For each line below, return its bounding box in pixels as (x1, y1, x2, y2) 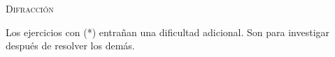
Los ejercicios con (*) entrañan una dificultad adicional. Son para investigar (6, 24, 330, 39)
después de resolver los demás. (6, 38, 135, 53)
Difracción (6, 1, 54, 15)
